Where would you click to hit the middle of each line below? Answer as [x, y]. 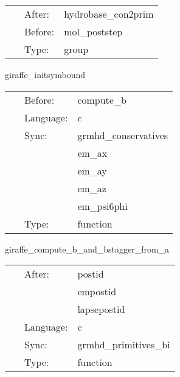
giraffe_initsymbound [45, 74]
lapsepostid [101, 309]
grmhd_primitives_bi [124, 345]
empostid [97, 292]
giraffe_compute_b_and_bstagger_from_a [87, 249]
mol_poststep [93, 31]
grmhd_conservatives [123, 135]
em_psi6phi [102, 206]
